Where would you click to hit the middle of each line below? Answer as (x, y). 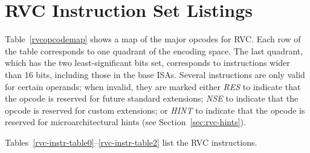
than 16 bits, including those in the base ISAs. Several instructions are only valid (155, 74)
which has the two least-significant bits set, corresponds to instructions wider (147, 63)
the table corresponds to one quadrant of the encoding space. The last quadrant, (154, 50)
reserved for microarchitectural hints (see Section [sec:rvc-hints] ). (125, 122)
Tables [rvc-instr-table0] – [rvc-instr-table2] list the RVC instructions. (131, 142)
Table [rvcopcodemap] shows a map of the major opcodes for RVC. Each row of (153, 39)
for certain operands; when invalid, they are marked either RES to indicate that (153, 86)
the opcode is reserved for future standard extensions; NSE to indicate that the (152, 98)
